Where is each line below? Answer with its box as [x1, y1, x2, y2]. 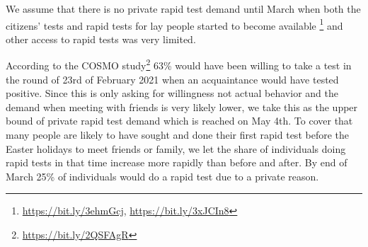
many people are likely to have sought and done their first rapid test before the [6, 127, 349, 142]
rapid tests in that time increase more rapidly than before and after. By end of [6, 155, 347, 170]
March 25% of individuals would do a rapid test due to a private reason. [6, 168, 319, 183]
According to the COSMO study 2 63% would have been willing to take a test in [6, 56, 352, 73]
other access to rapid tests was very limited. [6, 31, 196, 46]
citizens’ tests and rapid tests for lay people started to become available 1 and [6, 16, 343, 33]
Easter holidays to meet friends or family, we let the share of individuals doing [6, 141, 346, 156]
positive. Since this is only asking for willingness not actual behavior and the [6, 86, 338, 100]
